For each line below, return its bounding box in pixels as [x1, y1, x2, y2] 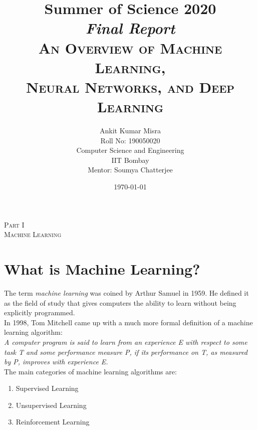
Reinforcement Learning [16, 416, 90, 427]
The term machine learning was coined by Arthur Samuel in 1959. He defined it [4, 287, 249, 298]
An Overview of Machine [38, 37, 222, 58]
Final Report [85, 18, 175, 39]
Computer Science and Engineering [76, 145, 184, 155]
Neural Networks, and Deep [26, 76, 235, 97]
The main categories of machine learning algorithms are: [4, 366, 177, 376]
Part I [4, 219, 25, 230]
